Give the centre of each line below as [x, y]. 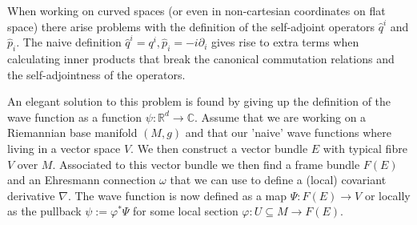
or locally [387, 195]
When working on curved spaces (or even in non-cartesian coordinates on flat [196, 10]
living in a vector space [64, 148]
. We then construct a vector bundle [219, 148]
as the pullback [44, 211]
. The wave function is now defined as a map [177, 195]
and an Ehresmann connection [82, 180]
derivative [31, 195]
